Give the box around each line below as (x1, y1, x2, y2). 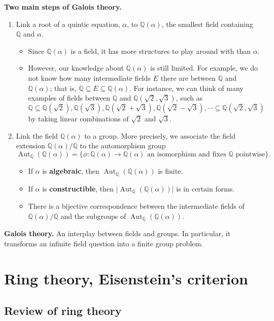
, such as (176, 92, 203, 103)
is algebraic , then (42, 166, 99, 176)
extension (16, 140, 46, 151)
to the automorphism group (80, 140, 166, 151)
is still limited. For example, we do (150, 62, 258, 73)
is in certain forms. (176, 183, 235, 194)
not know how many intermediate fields (28, 72, 151, 83)
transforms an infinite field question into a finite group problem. (4, 238, 203, 248)
